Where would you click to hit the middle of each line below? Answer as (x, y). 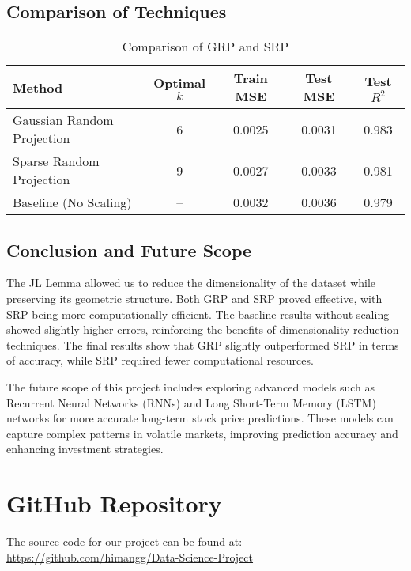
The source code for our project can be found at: (124, 541)
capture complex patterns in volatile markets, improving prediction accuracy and (202, 433)
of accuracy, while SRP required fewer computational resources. (160, 360)
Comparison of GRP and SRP (205, 47)
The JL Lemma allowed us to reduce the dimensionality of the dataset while (191, 283)
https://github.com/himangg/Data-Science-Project (130, 556)
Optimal (180, 83)
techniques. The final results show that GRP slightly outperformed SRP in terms (203, 344)
